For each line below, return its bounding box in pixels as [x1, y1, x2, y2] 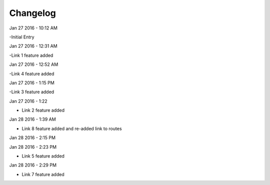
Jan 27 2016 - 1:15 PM [9, 80, 54, 86]
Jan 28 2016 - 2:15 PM [9, 135, 56, 141]
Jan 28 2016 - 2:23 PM [9, 144, 57, 150]
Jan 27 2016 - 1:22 [9, 98, 47, 104]
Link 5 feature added [21, 153, 65, 159]
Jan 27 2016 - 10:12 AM [9, 25, 57, 31]
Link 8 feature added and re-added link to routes [21, 125, 122, 132]
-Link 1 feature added [9, 52, 53, 58]
